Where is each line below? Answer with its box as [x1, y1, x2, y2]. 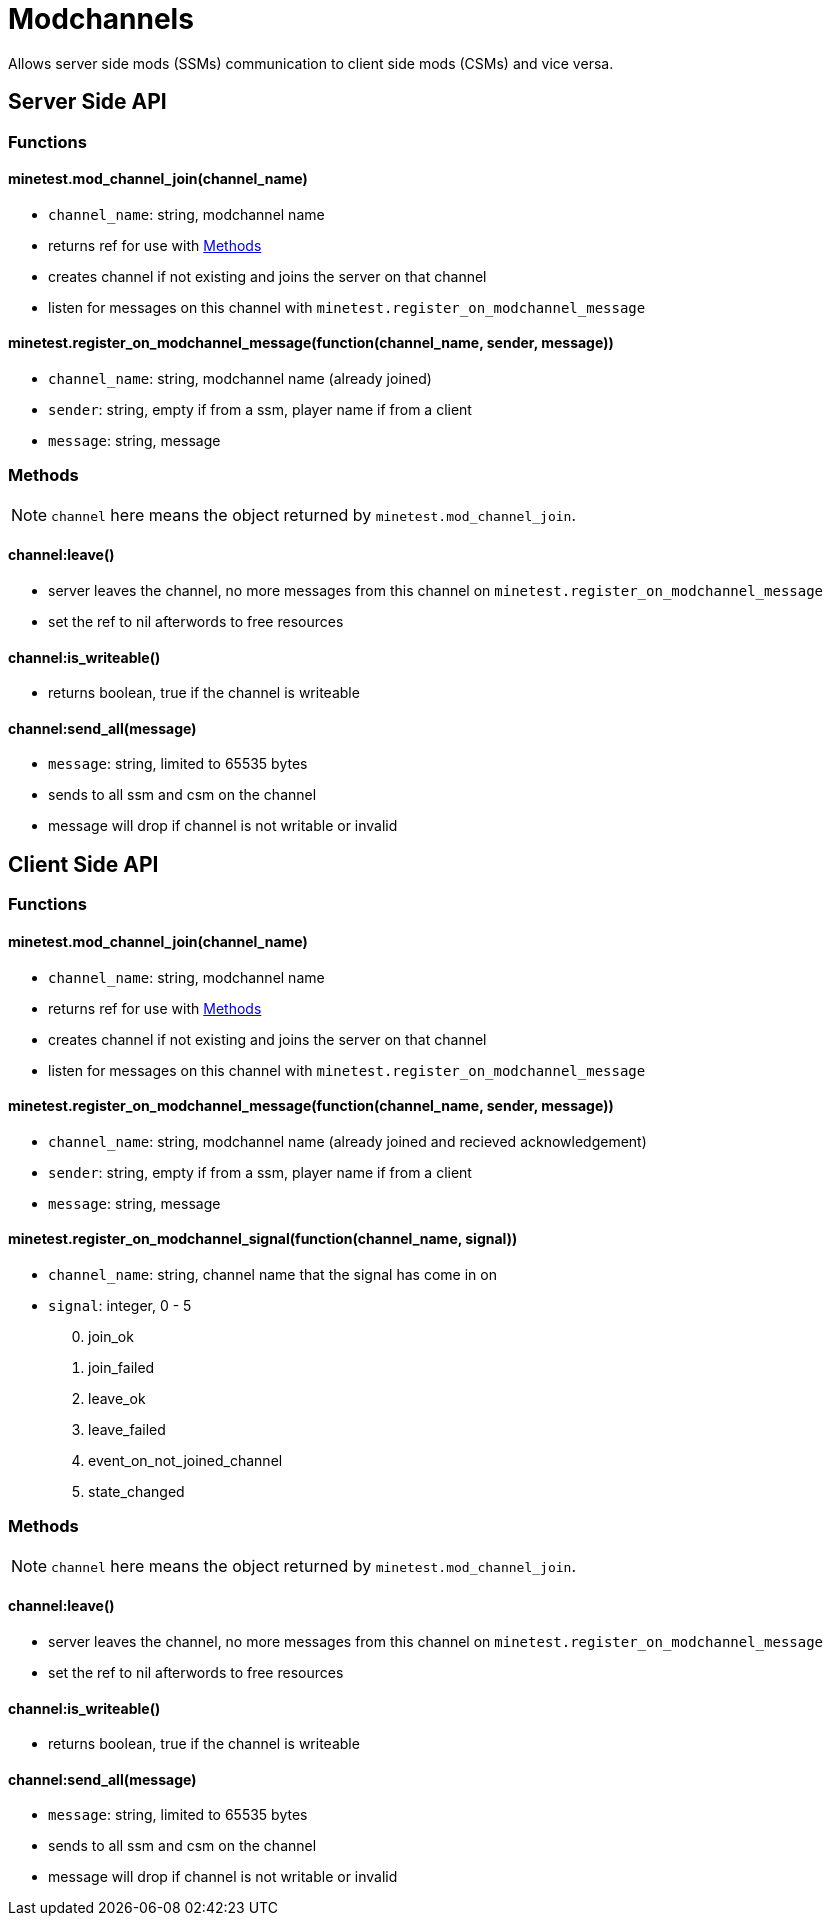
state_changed [88, 1482, 185, 1500]
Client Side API [8, 851, 159, 877]
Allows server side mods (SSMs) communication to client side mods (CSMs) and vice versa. [8, 54, 614, 72]
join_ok [88, 1327, 134, 1345]
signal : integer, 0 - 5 [48, 1296, 192, 1314]
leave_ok [88, 1389, 146, 1407]
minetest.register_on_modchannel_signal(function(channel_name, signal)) [8, 1230, 518, 1248]
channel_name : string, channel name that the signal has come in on [48, 1265, 497, 1283]
